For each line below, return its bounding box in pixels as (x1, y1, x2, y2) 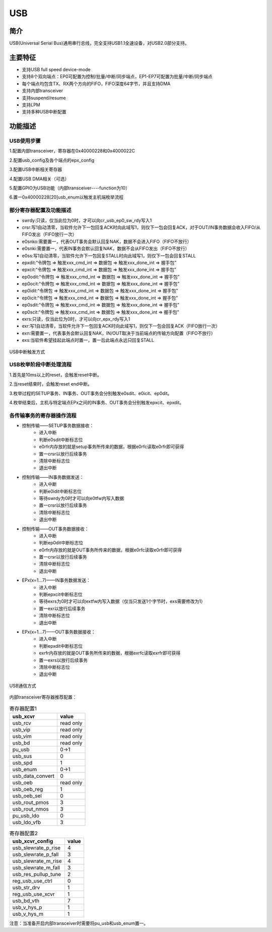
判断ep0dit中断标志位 (39, 540, 84, 546)
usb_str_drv (12, 884, 40, 891)
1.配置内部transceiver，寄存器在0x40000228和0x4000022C (9, 148, 135, 154)
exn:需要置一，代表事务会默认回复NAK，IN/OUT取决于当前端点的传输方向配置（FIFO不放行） (22, 330, 216, 336)
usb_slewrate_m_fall (12, 864, 60, 872)
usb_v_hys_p (12, 904, 42, 911)
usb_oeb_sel (12, 792, 42, 799)
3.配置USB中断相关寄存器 (9, 166, 62, 172)
